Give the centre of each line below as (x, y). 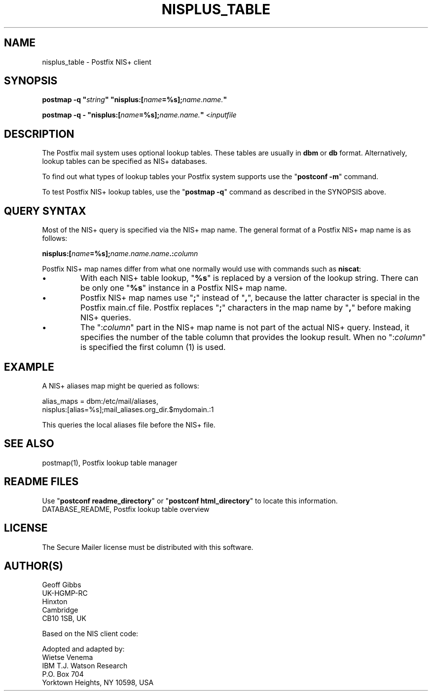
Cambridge (60, 610)
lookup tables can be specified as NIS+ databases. (125, 161)
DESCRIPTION (39, 134)
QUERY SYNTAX (45, 211)
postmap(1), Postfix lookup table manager (110, 463)
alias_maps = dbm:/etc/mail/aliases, (100, 401)
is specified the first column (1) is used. (153, 347)
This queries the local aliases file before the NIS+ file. (129, 425)
